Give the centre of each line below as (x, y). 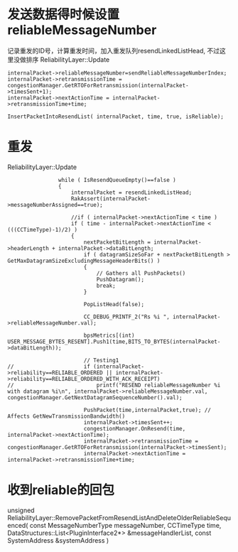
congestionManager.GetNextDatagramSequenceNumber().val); (95, 397)
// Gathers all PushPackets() (141, 273)
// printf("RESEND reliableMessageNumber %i (114, 385)
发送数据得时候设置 (64, 15)
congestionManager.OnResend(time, (135, 428)
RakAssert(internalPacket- (111, 199)
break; (106, 286)
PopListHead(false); (114, 304)
